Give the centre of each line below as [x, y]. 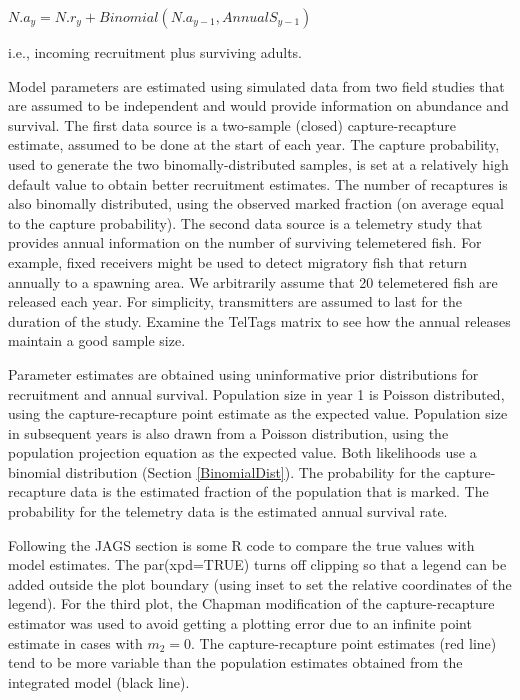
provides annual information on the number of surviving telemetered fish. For [245, 242]
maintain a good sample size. [97, 340]
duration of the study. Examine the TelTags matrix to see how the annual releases [259, 320]
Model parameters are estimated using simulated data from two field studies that [256, 85]
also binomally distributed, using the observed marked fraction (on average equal [256, 203]
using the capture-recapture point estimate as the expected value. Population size [258, 413]
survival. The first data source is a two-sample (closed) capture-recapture [232, 124]
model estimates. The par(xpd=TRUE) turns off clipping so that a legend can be [257, 564]
